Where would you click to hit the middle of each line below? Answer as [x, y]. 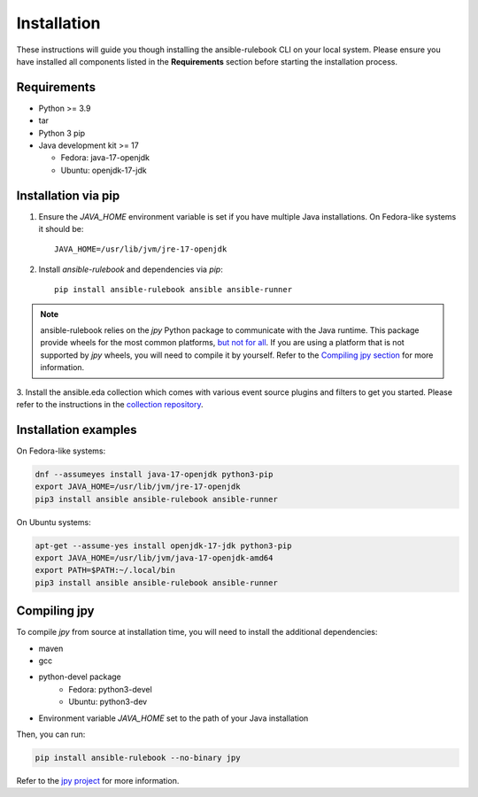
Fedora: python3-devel [110, 689]
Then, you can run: [51, 734]
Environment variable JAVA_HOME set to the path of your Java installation [173, 718]
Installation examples [77, 429]
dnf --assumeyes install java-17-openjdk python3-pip [154, 474]
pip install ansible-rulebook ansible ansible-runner [173, 290]
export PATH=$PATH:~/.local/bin [105, 570]
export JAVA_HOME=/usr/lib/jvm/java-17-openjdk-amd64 [154, 558]
